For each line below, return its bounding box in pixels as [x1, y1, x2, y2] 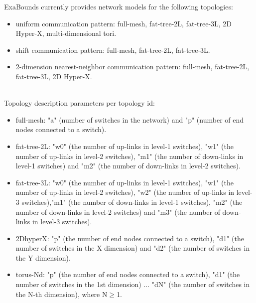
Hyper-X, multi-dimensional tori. [15, 28, 117, 38]
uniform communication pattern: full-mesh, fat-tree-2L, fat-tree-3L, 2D [15, 18, 232, 28]
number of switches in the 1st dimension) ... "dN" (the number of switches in [15, 279, 250, 290]
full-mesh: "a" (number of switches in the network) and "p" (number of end [15, 114, 244, 125]
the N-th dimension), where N [15, 289, 108, 299]
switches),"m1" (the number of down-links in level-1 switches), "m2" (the [21, 196, 243, 207]
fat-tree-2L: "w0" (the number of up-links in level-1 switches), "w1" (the [15, 141, 234, 151]
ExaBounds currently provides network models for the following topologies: [4, 1, 233, 11]
